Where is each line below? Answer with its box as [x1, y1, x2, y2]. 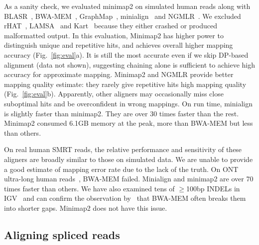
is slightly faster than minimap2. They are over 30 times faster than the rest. [4, 108, 239, 118]
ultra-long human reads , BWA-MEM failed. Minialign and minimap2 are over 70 [4, 173, 254, 184]
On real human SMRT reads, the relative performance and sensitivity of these [4, 144, 242, 155]
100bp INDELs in [186, 183, 240, 193]
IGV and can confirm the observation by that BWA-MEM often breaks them [4, 193, 246, 203]
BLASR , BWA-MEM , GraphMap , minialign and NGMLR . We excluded [4, 10, 241, 21]
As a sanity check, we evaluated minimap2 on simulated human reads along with [4, 1, 251, 11]
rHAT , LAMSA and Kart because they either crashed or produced [4, 20, 218, 31]
